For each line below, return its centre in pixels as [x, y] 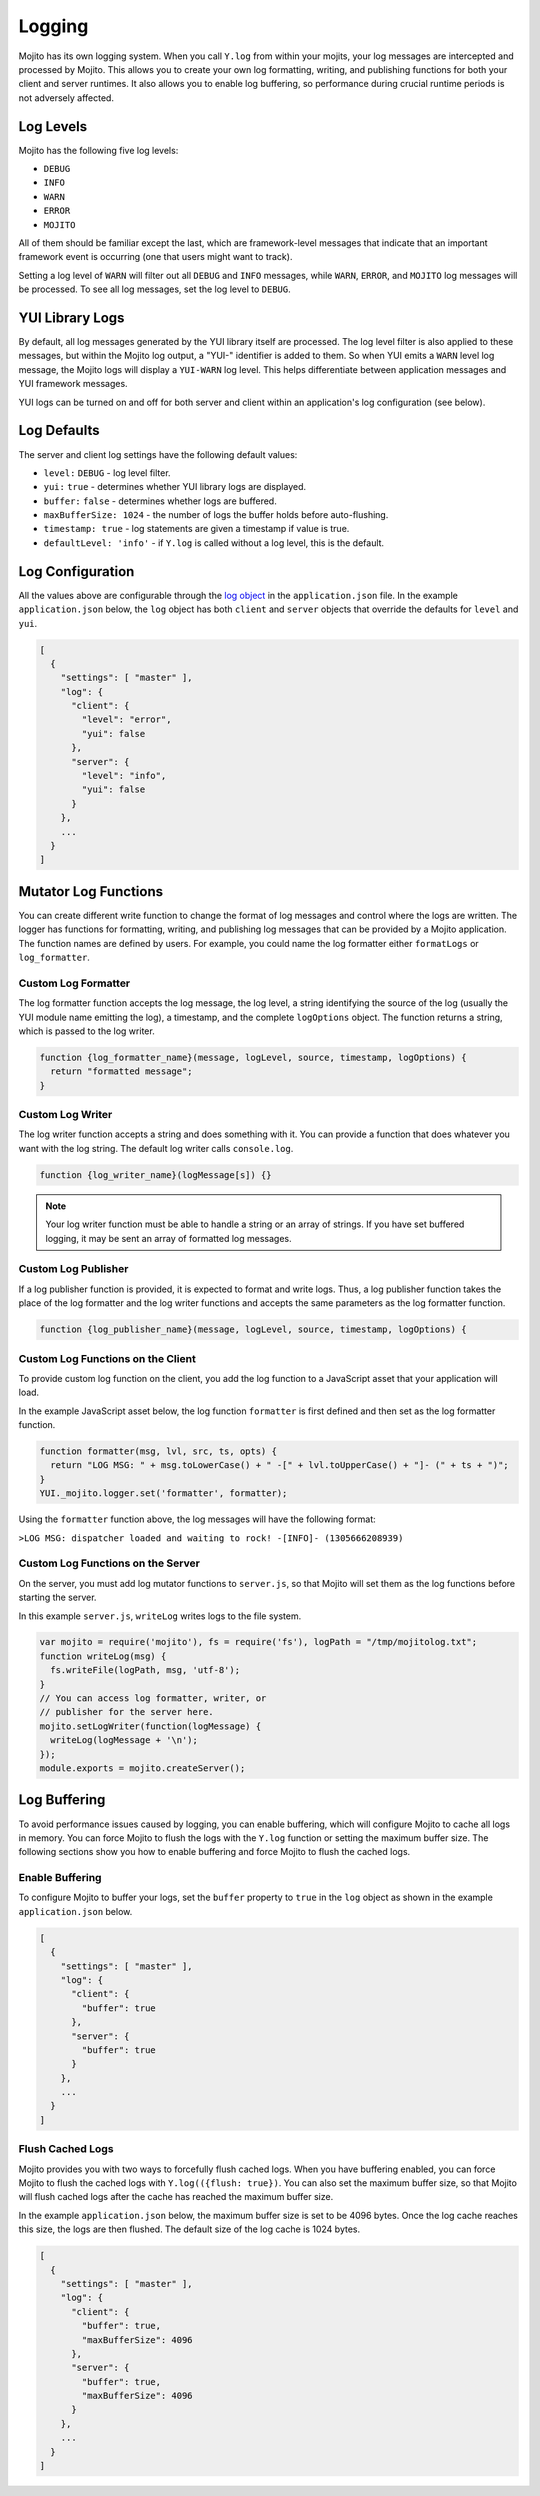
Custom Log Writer [65, 1115]
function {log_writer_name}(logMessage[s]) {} [155, 1174]
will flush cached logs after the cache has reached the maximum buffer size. [176, 2197]
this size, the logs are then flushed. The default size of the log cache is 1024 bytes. [189, 2229]
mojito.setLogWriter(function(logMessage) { [150, 1726]
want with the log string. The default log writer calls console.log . [156, 1148]
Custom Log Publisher [73, 1269]
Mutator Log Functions [91, 891]
